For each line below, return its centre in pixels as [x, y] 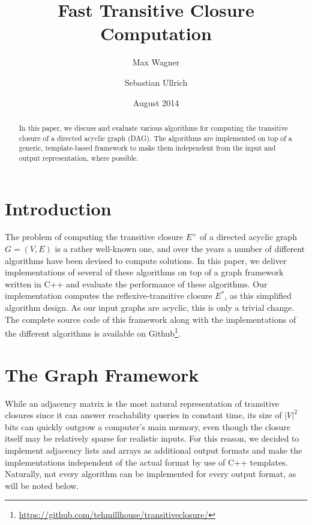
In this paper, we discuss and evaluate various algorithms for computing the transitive [153, 127]
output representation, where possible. [79, 157]
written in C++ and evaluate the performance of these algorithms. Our [136, 283]
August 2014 [156, 102]
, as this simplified [258, 295]
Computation [156, 33]
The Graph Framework [102, 374]
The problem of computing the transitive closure [94, 237]
